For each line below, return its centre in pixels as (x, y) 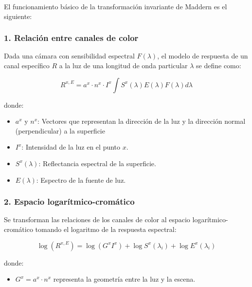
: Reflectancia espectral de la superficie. (97, 163)
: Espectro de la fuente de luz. (81, 180)
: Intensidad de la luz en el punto (71, 147)
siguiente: (18, 16)
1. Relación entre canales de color (71, 38)
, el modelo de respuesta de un (203, 56)
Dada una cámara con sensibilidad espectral (69, 56)
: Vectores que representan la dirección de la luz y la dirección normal (142, 121)
